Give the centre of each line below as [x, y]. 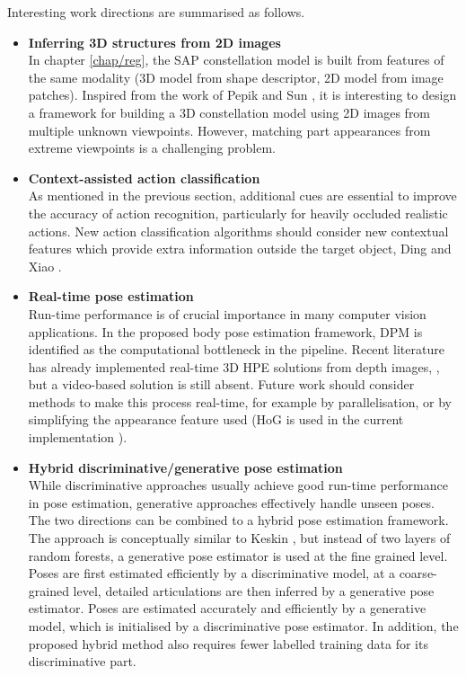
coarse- [418, 573]
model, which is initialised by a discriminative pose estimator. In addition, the [243, 626]
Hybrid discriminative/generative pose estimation [185, 467]
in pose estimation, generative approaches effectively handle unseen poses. [231, 502]
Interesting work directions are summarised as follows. [156, 12]
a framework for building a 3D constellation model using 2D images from [229, 112]
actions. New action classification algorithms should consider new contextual [238, 231]
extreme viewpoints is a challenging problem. [152, 148]
